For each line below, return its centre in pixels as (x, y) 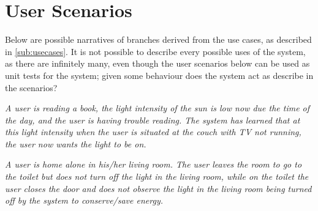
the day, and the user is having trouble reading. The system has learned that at (153, 120)
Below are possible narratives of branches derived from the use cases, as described (158, 39)
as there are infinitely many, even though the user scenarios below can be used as (157, 63)
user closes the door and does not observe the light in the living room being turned (158, 188)
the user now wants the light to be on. (76, 143)
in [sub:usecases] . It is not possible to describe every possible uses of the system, (155, 51)
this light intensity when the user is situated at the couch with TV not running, (153, 132)
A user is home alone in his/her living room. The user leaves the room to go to (153, 164)
